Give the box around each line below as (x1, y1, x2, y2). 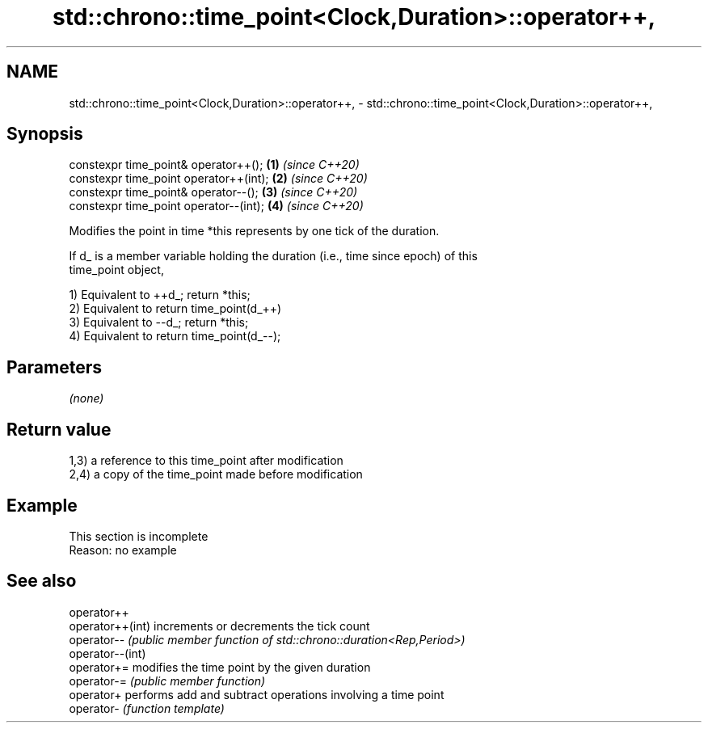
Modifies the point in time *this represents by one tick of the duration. (69, 224, 440, 238)
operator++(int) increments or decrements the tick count (69, 618, 370, 633)
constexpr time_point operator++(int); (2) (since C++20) (69, 171, 368, 186)
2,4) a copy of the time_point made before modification (69, 467, 363, 482)
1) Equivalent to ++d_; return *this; (69, 288, 251, 302)
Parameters (6, 356, 102, 377)
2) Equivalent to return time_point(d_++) (69, 301, 282, 316)
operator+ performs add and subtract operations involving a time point (69, 687, 445, 702)
